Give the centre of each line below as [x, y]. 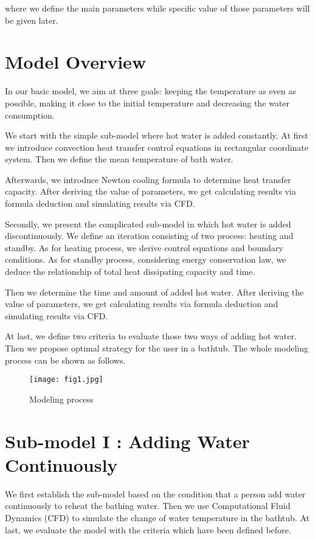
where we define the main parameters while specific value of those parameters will [157, 8]
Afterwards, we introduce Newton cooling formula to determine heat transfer [148, 179]
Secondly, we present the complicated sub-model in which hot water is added [148, 223]
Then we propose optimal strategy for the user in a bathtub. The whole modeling [157, 348]
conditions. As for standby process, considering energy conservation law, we [146, 259]
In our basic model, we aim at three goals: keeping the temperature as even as [151, 91]
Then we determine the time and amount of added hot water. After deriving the [154, 292]
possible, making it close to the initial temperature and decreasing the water [147, 102]
